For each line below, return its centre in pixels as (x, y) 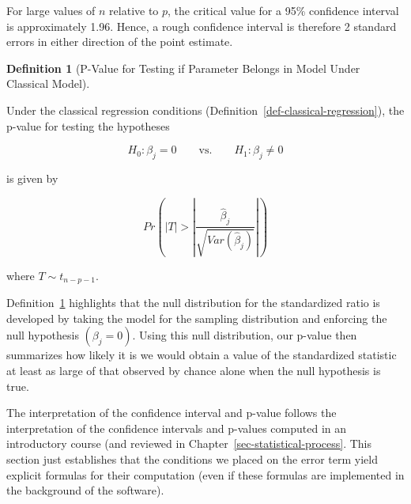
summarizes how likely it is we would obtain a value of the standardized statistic (202, 355)
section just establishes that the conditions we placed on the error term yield (192, 459)
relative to (134, 10)
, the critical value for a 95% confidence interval (283, 10)
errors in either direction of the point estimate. (120, 42)
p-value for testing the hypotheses (88, 125)
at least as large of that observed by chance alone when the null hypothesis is (194, 370)
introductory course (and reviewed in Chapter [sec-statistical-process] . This (189, 443)
